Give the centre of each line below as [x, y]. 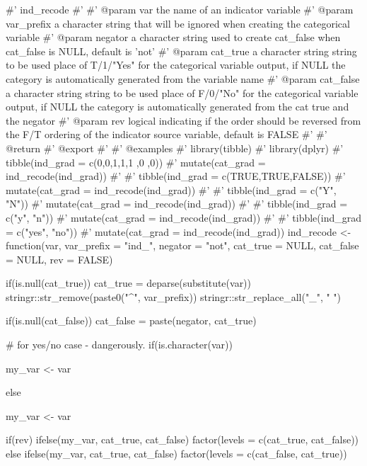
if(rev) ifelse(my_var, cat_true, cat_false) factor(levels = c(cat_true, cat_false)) [182, 439]
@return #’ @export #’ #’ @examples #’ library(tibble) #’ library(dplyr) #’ [175, 148]
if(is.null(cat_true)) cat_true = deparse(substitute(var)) [129, 283]
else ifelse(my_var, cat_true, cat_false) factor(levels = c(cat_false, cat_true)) [176, 454]
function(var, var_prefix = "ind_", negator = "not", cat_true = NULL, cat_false [182, 245]
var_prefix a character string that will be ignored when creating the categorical [178, 23]
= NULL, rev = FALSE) [59, 259]
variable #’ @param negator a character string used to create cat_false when [173, 37]
